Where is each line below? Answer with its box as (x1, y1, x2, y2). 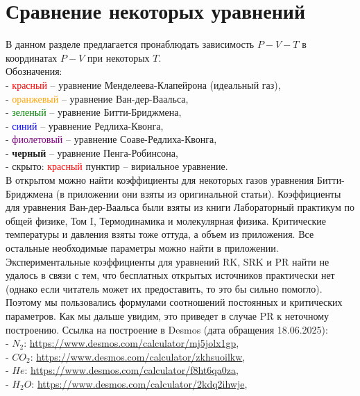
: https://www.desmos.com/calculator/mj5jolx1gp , (24, 336, 239, 350)
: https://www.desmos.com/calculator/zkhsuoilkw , (30, 349, 246, 363)
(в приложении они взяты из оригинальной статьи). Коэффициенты (55, 186, 341, 200)
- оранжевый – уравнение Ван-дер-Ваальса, (6, 91, 189, 105)
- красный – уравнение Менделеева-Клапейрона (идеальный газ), (6, 77, 281, 92)
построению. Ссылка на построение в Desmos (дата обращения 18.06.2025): (6, 322, 328, 336)
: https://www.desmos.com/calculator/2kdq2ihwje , (31, 376, 248, 390)
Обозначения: (6, 64, 62, 78)
